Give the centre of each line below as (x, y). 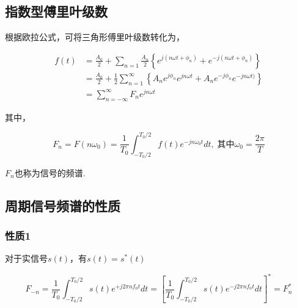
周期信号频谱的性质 (63, 205)
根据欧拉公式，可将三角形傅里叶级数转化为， (95, 37)
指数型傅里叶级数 (56, 11)
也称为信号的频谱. (50, 172)
